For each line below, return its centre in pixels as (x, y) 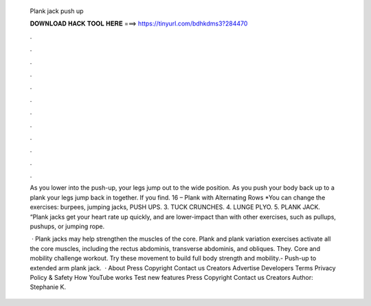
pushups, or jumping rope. (67, 226)
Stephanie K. (48, 287)
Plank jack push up (57, 11)
